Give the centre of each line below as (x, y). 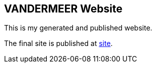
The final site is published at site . (58, 43)
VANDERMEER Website (63, 9)
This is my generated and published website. (78, 28)
